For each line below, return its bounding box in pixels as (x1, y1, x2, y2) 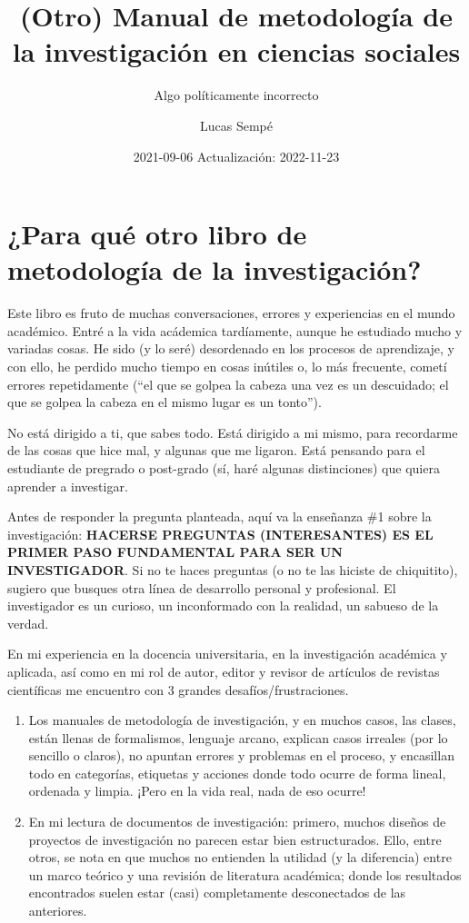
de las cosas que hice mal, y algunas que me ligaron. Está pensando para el (7, 441, 425, 460)
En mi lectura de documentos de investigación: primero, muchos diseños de (28, 812, 446, 831)
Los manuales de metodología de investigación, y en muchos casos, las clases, (28, 710, 456, 729)
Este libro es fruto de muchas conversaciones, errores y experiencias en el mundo (7, 303, 455, 323)
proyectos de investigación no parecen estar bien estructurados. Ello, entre (28, 829, 442, 849)
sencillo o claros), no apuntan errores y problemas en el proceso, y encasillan (28, 746, 454, 765)
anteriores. (28, 901, 87, 920)
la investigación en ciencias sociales (12, 33, 461, 70)
